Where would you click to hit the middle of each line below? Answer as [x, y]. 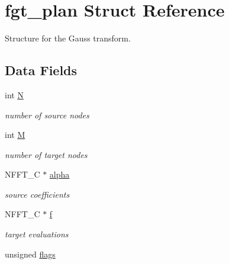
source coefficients [37, 194]
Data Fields [41, 70]
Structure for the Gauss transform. [68, 38]
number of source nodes [47, 115]
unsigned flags [30, 254]
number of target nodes [46, 154]
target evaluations [37, 234]
